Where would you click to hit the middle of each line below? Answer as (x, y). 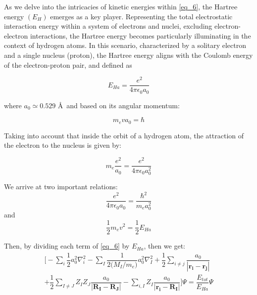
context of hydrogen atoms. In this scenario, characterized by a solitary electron (125, 45)
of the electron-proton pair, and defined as (68, 64)
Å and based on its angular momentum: (119, 105)
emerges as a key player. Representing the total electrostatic (141, 16)
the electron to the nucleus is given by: (63, 145)
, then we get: (164, 246)
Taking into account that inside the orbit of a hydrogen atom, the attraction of (124, 135)
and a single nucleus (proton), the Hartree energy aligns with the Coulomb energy (128, 55)
